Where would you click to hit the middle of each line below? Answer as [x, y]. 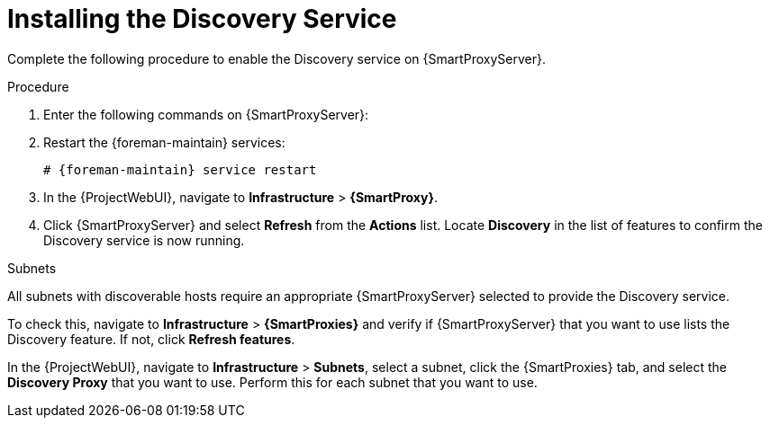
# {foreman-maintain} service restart [180, 169]
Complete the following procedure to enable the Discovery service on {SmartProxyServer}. [276, 58]
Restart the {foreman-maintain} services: [164, 142]
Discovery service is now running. [144, 240]
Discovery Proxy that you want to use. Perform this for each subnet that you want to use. [272, 382]
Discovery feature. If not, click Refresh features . [151, 339]
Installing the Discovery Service [202, 19]
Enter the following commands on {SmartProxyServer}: [206, 114]
